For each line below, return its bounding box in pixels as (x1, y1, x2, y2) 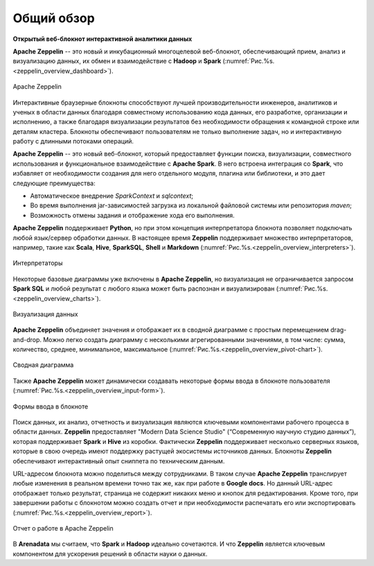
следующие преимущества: (12, 179, 96, 187)
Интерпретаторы (12, 259, 63, 267)
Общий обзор (12, 10, 95, 26)
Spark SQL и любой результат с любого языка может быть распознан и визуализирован (12, 284, 275, 293)
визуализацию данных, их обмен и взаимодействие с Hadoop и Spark (12, 57, 222, 65)
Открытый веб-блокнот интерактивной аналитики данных (12, 35, 193, 43)
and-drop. (12, 335, 42, 343)
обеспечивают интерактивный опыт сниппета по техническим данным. (12, 456, 225, 465)
